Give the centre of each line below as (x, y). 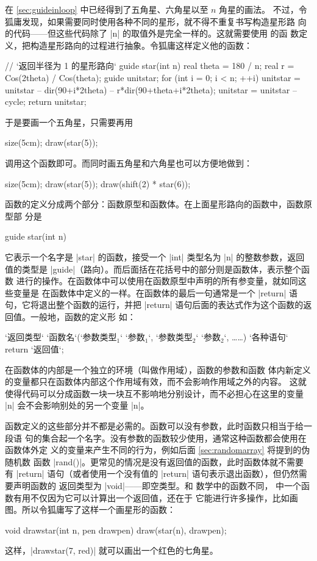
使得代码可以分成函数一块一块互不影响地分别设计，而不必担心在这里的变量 (154, 393)
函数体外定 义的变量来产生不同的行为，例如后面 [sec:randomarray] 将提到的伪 (158, 450)
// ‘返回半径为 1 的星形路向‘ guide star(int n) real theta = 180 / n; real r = (150, 66)
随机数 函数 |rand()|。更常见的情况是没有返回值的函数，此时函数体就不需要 (155, 461)
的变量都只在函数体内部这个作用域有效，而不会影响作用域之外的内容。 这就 (156, 381)
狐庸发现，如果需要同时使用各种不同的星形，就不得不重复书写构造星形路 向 (156, 21)
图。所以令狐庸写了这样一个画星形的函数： (90, 509)
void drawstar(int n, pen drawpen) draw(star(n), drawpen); (116, 530)
